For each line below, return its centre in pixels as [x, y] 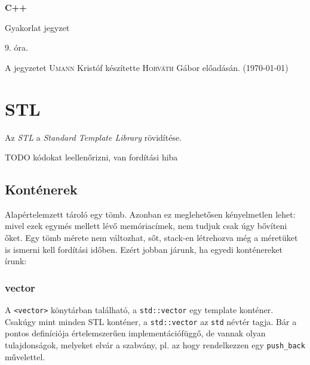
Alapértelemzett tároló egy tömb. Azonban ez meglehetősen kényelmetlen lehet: [150, 214]
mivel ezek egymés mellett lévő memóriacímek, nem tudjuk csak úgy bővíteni [146, 226]
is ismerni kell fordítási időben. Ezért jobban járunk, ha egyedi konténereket [144, 249]
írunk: [16, 261]
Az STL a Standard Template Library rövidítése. [93, 137]
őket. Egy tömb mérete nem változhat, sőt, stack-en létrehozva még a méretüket [151, 238]
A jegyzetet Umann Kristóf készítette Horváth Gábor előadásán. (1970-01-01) [147, 67]
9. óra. [16, 47]
